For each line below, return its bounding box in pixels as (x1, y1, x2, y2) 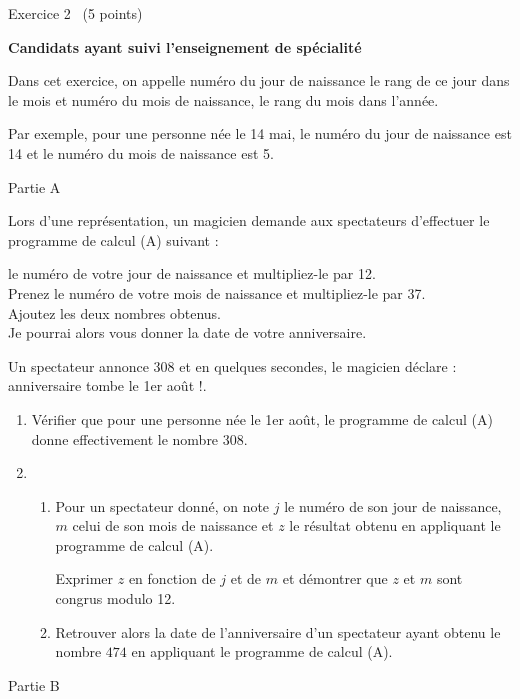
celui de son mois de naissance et (72, 515, 274, 536)
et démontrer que (282, 568, 388, 589)
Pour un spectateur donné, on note (55, 495, 270, 516)
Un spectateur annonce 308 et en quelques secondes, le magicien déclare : (8, 355, 457, 376)
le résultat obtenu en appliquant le (289, 515, 501, 536)
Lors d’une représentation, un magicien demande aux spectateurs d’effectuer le (8, 210, 490, 231)
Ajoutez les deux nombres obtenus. (8, 302, 221, 323)
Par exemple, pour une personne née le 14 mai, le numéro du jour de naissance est (8, 123, 512, 144)
